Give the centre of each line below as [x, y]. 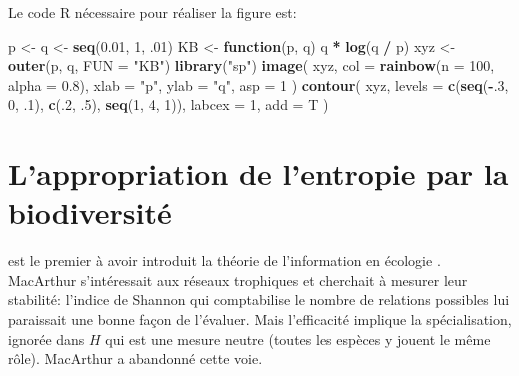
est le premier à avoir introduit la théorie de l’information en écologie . [224, 260]
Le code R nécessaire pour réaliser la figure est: [152, 12]
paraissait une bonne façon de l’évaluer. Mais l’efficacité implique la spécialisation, [260, 319]
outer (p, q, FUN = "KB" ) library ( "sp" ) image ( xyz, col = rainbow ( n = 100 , [251, 65]
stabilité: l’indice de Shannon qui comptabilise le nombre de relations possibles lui [259, 299]
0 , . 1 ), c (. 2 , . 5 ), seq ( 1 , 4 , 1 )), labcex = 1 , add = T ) [168, 104]
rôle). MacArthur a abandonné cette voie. [135, 358]
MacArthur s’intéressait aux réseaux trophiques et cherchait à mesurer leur [238, 279]
